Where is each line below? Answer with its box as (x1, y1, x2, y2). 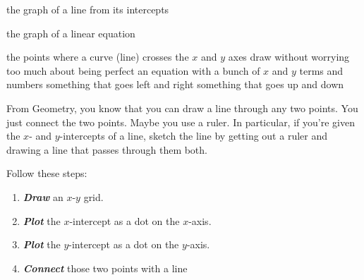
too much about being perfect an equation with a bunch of (6, 63, 260, 78)
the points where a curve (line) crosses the (6, 49, 189, 64)
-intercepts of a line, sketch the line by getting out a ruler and (59, 128, 327, 143)
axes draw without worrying (228, 49, 350, 64)
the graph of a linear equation (6, 25, 135, 40)
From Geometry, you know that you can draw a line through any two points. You (6, 100, 358, 115)
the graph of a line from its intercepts (6, 2, 169, 16)
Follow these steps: (6, 166, 87, 181)
